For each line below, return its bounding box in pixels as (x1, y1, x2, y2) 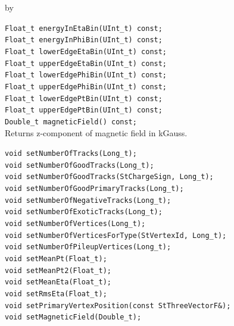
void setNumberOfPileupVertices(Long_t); (5, 243, 171, 252)
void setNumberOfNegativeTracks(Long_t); (5, 196, 171, 205)
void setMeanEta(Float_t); (5, 278, 111, 287)
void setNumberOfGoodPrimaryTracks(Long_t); (5, 184, 184, 193)
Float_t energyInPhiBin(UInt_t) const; (5, 36, 163, 45)
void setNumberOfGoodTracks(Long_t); (5, 161, 154, 170)
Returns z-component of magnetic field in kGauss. (5, 126, 188, 139)
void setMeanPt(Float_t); (5, 255, 107, 263)
